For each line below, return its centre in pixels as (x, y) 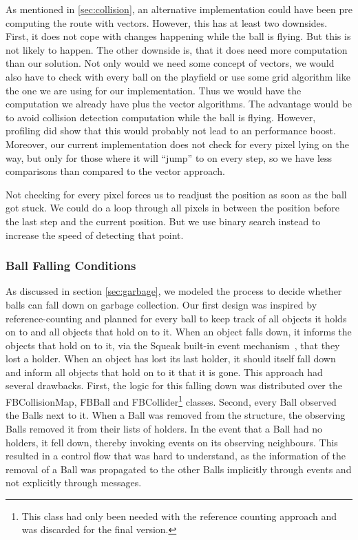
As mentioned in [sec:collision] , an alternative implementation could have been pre (179, 9)
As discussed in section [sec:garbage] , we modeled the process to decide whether (174, 291)
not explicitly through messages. (74, 482)
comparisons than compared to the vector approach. (115, 171)
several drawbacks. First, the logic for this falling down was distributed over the (174, 385)
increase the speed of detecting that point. (95, 235)
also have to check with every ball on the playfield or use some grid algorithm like (178, 76)
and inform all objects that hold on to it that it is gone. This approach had (164, 372)
